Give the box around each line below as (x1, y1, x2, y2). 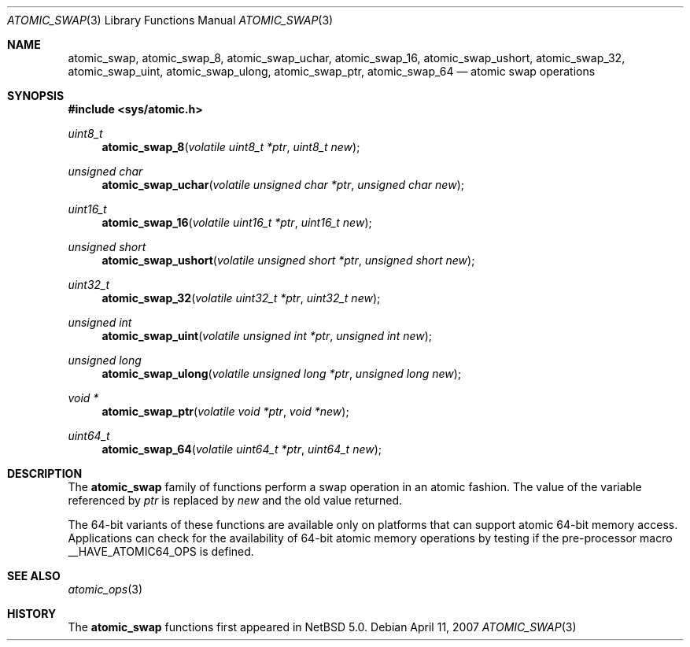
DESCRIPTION (7, 467, 83, 480)
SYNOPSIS (7, 89, 65, 102)
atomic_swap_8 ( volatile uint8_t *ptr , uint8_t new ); (101, 140, 360, 153)
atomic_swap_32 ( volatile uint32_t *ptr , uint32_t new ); (101, 291, 381, 305)
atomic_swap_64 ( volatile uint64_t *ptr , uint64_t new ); (101, 442, 382, 456)
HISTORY (7, 607, 57, 620)
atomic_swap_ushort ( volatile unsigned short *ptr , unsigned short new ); (101, 253, 475, 267)
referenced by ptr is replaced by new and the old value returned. (68, 494, 403, 507)
